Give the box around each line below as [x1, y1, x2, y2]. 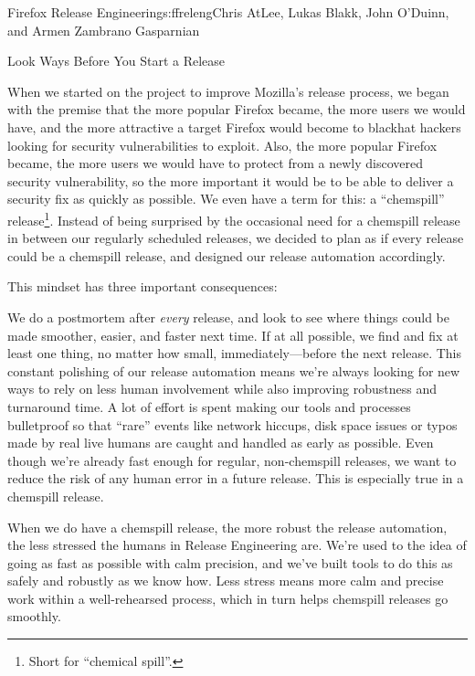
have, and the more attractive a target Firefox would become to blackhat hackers [7, 117, 461, 136]
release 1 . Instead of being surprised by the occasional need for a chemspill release [7, 207, 460, 229]
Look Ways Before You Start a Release [7, 51, 226, 70]
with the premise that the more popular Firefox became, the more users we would [7, 100, 466, 119]
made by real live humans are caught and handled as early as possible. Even [7, 433, 434, 452]
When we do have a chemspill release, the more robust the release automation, [7, 517, 448, 536]
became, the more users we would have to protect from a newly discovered [7, 153, 423, 173]
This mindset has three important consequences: [7, 277, 278, 296]
